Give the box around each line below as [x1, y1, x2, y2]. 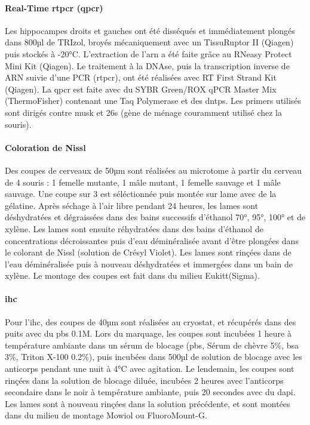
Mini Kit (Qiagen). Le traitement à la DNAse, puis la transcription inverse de [5, 59, 290, 72]
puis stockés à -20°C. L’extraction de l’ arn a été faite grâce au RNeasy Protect [5, 47, 292, 60]
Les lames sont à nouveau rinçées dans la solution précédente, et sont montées [5, 397, 290, 409]
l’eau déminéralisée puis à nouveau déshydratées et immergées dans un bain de [5, 257, 293, 270]
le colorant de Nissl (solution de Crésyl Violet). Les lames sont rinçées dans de [5, 246, 291, 258]
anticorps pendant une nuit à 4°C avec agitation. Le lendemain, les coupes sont [5, 362, 294, 375]
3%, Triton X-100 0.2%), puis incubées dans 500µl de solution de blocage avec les [5, 350, 302, 363]
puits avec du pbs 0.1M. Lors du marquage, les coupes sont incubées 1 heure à [5, 327, 291, 340]
